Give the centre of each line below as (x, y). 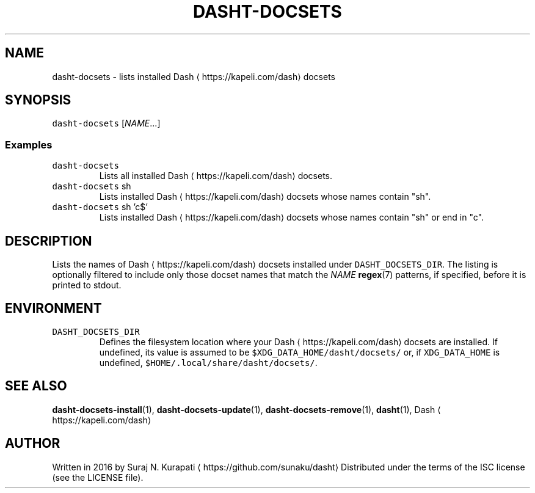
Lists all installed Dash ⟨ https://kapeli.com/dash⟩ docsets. (216, 176)
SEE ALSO (36, 386)
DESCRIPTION (49, 241)
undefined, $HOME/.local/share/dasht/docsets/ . (208, 362)
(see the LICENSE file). (98, 477)
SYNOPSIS (38, 100)
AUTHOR (33, 444)
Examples (29, 144)
